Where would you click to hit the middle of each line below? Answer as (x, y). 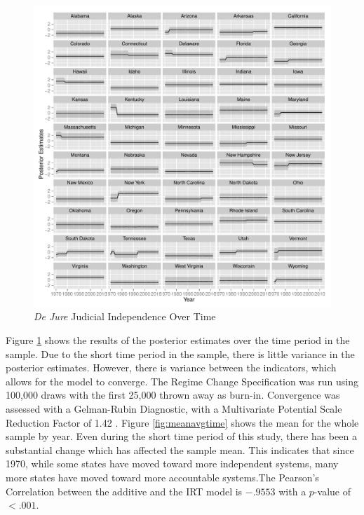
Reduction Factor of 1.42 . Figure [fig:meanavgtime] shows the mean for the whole (182, 422)
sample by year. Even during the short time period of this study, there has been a (181, 436)
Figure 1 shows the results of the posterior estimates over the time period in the (178, 340)
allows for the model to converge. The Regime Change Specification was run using (182, 381)
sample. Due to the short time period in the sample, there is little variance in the (180, 353)
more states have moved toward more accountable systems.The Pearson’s (162, 477)
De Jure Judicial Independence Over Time (125, 316)
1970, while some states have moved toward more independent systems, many (172, 463)
